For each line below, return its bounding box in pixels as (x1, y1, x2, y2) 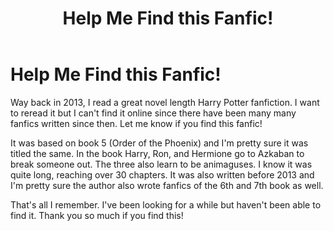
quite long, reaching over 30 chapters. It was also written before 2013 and (10, 168, 315, 181)
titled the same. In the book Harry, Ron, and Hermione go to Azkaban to (10, 147, 305, 159)
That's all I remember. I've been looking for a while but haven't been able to (10, 198, 322, 211)
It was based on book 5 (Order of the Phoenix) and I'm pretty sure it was (10, 137, 309, 149)
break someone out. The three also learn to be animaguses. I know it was (10, 158, 313, 170)
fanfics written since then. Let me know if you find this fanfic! (10, 117, 263, 129)
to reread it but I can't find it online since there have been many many (10, 107, 297, 119)
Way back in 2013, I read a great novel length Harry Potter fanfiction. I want (10, 96, 320, 108)
